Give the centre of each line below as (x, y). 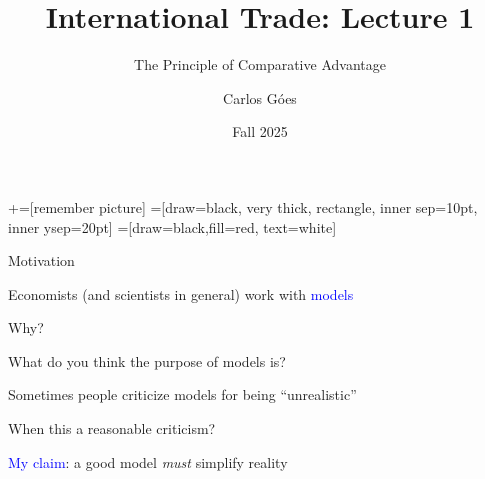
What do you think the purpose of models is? (147, 360)
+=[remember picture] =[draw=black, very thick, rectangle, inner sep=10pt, (243, 206)
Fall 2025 (260, 131)
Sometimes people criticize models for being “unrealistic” (182, 394)
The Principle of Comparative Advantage (260, 64)
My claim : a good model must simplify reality (148, 461)
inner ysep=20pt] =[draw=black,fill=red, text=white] (172, 226)
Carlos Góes (260, 97)
